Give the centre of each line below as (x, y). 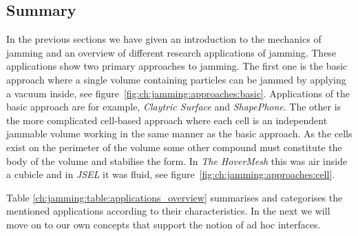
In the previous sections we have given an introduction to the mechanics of (164, 39)
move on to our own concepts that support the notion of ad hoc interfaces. (164, 224)
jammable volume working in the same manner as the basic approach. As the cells (179, 134)
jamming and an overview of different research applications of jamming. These (171, 52)
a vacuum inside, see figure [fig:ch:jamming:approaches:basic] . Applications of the (178, 93)
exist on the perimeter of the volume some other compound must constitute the (174, 147)
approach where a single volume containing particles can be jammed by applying (176, 79)
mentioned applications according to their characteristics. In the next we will (168, 211)
